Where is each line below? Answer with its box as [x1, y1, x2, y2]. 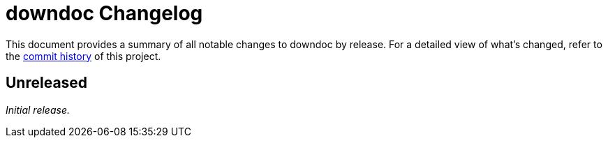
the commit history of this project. [6, 50, 161, 62]
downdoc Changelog [6, 1, 203, 25]
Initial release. [6, 103, 70, 116]
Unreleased [6, 74, 88, 92]
